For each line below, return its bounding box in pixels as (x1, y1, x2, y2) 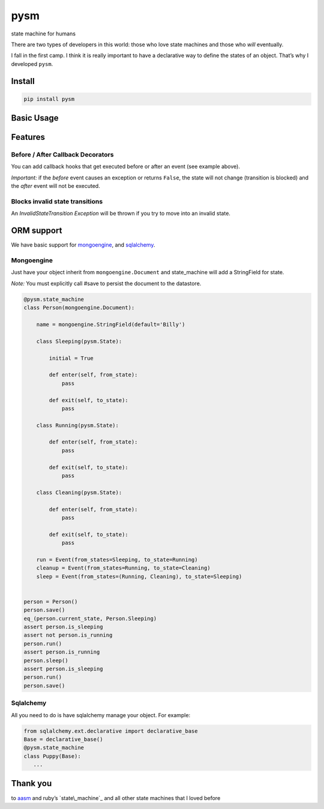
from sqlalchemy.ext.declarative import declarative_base (23, 727, 198, 735)
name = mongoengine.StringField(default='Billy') (36, 321, 185, 328)
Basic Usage (11, 113, 59, 123)
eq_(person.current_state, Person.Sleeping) (23, 615, 157, 622)
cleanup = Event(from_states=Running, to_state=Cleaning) (36, 565, 211, 571)
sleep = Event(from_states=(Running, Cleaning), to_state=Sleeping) (36, 573, 242, 580)
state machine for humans (11, 30, 76, 37)
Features (11, 132, 45, 142)
